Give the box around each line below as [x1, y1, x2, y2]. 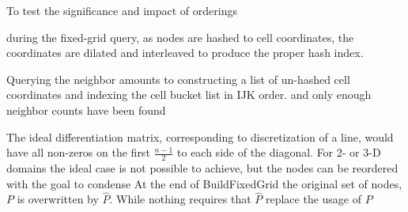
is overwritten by [17, 191, 99, 207]
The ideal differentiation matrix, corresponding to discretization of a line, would [6, 128, 394, 145]
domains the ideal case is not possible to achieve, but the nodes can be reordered [6, 159, 399, 176]
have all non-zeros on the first [6, 144, 150, 161]
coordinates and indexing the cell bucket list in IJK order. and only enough [6, 86, 372, 103]
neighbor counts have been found [6, 101, 166, 118]
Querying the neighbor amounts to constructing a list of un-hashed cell [6, 70, 350, 87]
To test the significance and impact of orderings [6, 2, 237, 18]
